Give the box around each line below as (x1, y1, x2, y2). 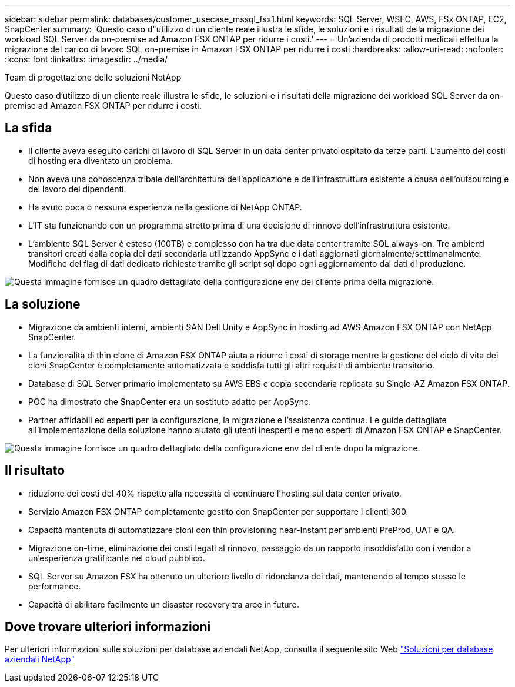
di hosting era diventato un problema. (28, 155, 173, 166)
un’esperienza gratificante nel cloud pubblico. (28, 552, 205, 563)
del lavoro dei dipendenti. (28, 183, 126, 194)
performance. (28, 581, 81, 591)
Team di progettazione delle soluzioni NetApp (5, 72, 182, 82)
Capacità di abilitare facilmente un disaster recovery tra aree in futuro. (28, 599, 299, 609)
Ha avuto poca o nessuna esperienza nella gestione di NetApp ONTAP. (28, 202, 302, 212)
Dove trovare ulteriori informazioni (5, 619, 211, 634)
